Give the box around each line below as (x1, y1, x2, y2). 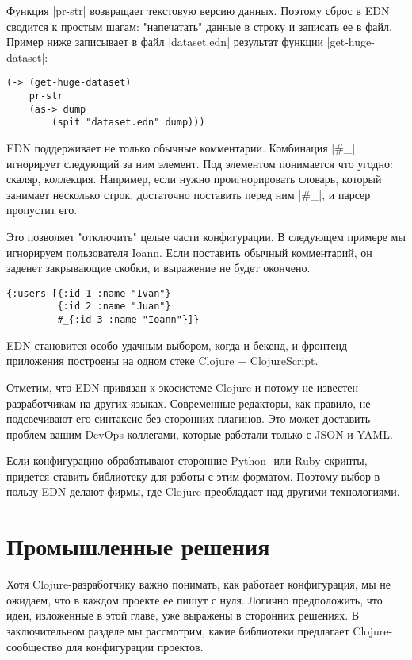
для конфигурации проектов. (66, 638, 204, 654)
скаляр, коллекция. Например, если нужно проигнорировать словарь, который (6, 171, 382, 187)
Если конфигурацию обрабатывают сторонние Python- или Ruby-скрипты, (6, 452, 368, 469)
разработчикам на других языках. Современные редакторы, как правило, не (6, 394, 371, 411)
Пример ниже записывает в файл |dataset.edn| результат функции (6, 33, 323, 50)
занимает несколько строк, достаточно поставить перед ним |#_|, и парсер (6, 186, 371, 202)
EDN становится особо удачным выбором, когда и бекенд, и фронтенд (6, 336, 348, 353)
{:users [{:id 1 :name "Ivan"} (6, 287, 171, 299)
